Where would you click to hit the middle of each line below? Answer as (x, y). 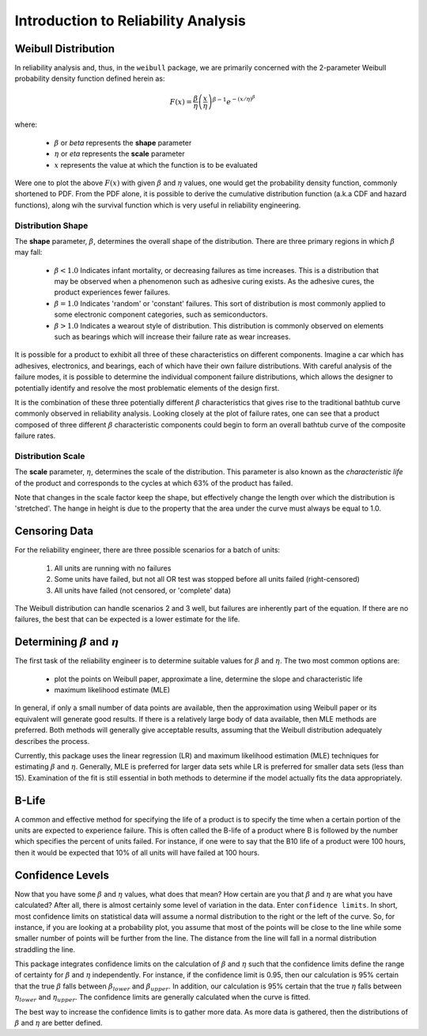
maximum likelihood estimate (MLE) (112, 690)
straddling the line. (45, 949)
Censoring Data (54, 531)
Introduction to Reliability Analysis (130, 21)
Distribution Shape (51, 226)
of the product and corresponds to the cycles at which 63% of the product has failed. (154, 483)
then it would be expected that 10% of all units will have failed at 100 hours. (137, 852)
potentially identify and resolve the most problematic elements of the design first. (147, 388)
